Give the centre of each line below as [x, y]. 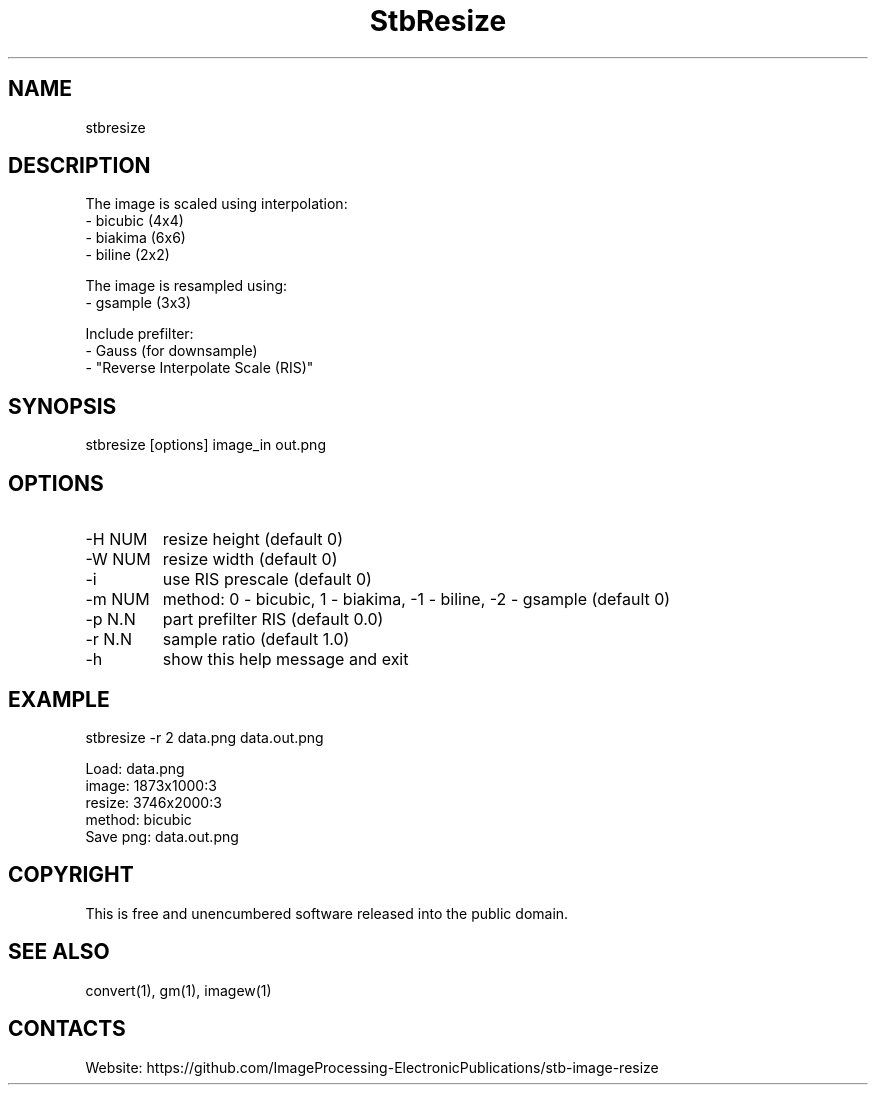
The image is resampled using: [186, 286]
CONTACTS [67, 1029]
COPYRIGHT [71, 875]
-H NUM [116, 539]
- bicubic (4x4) [134, 221]
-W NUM [118, 559]
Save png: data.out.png [162, 836]
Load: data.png [135, 768]
